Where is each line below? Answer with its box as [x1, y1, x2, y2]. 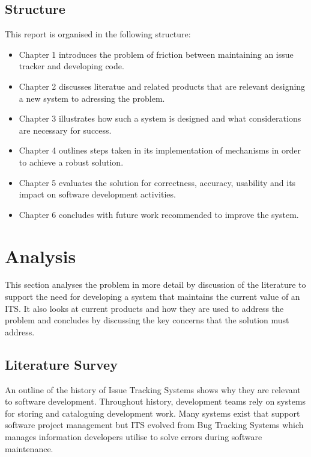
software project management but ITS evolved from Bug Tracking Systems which [5, 418, 304, 431]
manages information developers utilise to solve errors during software [5, 431, 262, 443]
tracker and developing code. [19, 60, 124, 72]
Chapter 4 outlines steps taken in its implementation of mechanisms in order [19, 144, 301, 157]
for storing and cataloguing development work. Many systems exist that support [5, 406, 300, 419]
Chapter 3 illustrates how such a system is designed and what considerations [19, 112, 301, 125]
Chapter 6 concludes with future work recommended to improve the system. [19, 208, 299, 220]
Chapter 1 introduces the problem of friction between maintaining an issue [19, 48, 294, 60]
